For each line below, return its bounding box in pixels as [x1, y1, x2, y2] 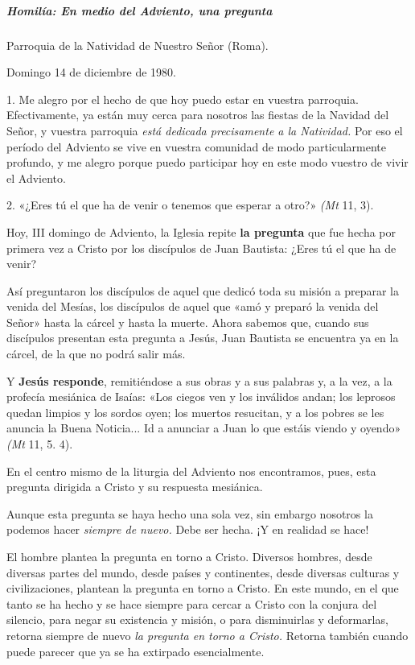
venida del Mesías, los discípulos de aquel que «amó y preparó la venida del [6, 298, 379, 315]
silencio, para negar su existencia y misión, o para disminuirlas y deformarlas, [6, 611, 388, 628]
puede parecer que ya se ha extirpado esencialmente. [6, 642, 265, 659]
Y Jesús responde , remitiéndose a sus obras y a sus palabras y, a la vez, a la [6, 372, 392, 389]
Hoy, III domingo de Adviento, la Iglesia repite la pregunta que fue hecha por [6, 223, 397, 240]
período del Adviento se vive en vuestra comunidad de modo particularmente [6, 138, 387, 155]
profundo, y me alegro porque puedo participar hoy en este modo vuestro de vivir [6, 154, 409, 171]
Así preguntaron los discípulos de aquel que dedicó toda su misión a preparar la [6, 282, 399, 299]
